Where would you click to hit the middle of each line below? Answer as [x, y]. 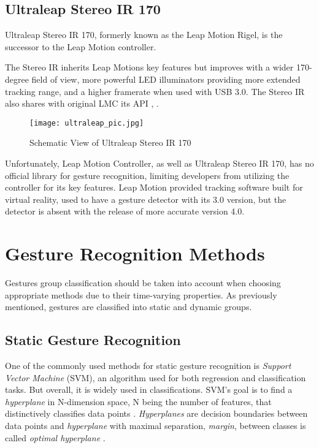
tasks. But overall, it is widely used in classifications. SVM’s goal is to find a [149, 389]
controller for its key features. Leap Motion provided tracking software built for [154, 187]
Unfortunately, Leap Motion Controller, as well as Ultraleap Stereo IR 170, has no [159, 163]
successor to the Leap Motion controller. [81, 46]
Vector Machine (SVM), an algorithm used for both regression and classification [156, 377]
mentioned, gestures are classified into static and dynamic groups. [129, 307]
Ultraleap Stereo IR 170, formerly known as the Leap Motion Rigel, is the [144, 35]
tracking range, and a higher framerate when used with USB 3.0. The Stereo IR [155, 91]
